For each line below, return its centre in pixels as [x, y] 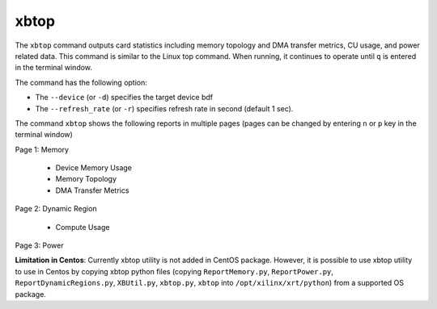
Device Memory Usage [94, 168]
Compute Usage [83, 227]
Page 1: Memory [42, 149]
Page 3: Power [39, 245]
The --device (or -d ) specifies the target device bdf [124, 98]
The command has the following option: [81, 82]
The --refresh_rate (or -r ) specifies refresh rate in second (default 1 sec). [164, 108]
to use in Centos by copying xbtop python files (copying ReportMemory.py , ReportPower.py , [174, 271]
